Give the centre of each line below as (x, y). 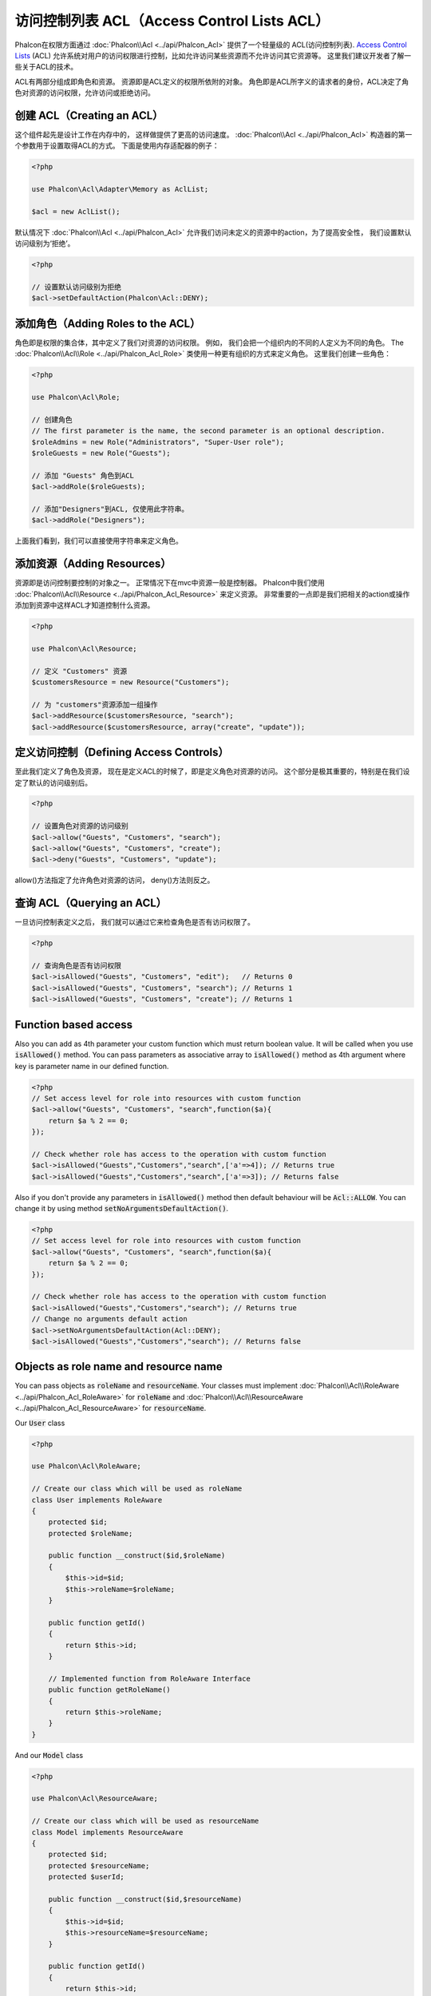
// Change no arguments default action (109, 1319)
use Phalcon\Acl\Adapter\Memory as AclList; (120, 189)
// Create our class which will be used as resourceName (145, 1821)
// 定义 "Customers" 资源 (79, 671)
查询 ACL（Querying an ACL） (91, 903)
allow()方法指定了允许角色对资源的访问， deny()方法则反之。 (115, 880)
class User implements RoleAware (97, 1500)
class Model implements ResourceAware (107, 1832)
